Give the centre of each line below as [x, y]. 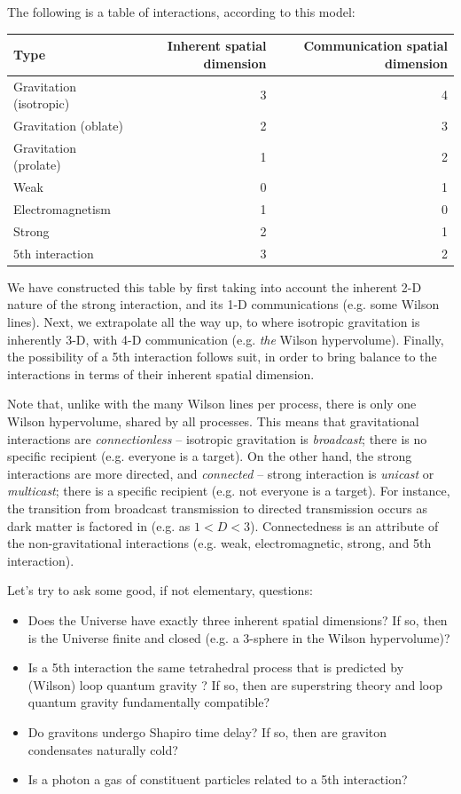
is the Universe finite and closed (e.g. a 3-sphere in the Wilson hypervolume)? [239, 637]
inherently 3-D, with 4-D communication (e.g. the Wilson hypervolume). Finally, [226, 339]
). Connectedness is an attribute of [344, 525]
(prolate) [37, 165]
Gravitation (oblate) [68, 125]
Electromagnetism [62, 209]
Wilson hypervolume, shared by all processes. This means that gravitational [213, 421]
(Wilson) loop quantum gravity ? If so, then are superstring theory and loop [235, 684]
